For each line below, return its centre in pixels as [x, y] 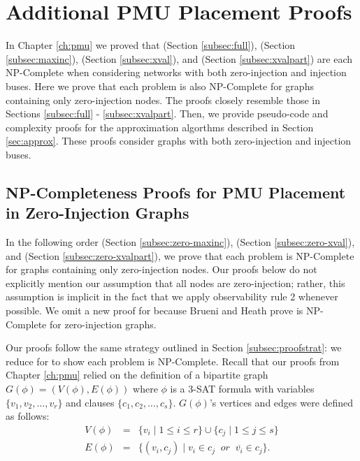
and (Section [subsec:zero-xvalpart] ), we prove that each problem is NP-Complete [180, 255]
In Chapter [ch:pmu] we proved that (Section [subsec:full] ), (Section [151, 45]
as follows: [28, 416]
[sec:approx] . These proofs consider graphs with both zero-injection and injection [179, 141]
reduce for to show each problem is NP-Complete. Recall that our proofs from [173, 361]
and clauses [90, 402]
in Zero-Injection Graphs [98, 213]
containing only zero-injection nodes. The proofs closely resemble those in [163, 100]
